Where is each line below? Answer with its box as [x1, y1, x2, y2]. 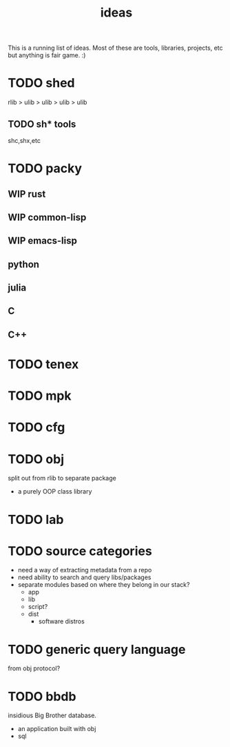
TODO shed [8, 75, 75, 91]
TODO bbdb [8, 688, 76, 704]
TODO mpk [8, 388, 72, 404]
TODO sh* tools [8, 118, 76, 130]
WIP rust [8, 188, 46, 200]
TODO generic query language [8, 641, 186, 657]
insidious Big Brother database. [8, 711, 97, 719]
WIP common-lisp [8, 211, 87, 223]
